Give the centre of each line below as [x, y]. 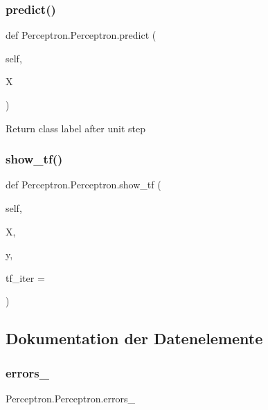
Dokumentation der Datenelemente [134, 338]
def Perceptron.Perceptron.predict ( [81, 35]
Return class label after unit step [75, 128]
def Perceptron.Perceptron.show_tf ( [83, 185]
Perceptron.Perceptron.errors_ [71, 398]
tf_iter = [25, 277]
